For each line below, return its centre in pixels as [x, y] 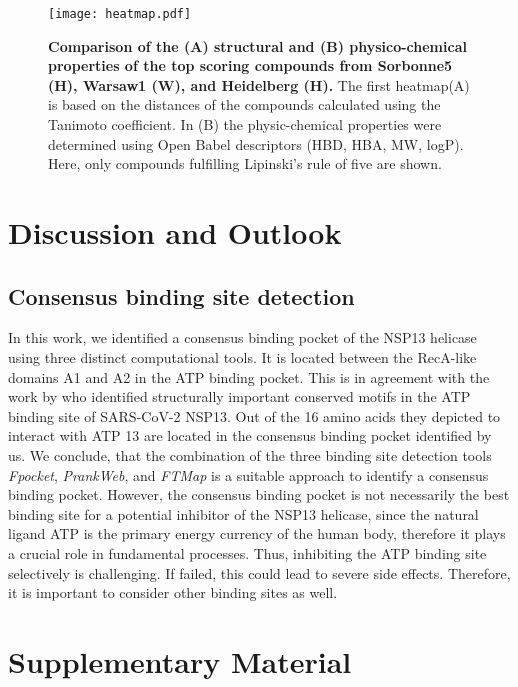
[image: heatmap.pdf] [120, 14]
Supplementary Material [180, 660]
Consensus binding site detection [181, 295]
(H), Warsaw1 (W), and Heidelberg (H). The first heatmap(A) [259, 84]
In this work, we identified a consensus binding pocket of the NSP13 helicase [242, 337]
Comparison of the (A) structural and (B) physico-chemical [257, 45]
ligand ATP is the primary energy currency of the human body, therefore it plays [257, 533]
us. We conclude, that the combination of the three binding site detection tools [250, 454]
